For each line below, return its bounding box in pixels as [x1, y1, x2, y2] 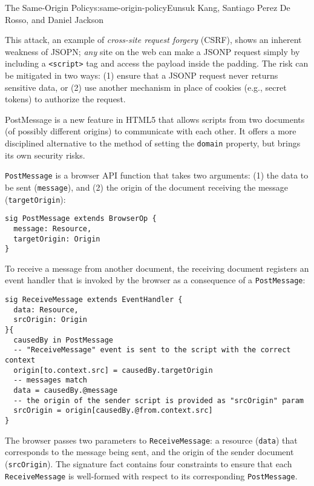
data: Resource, [13, 305, 79, 314]
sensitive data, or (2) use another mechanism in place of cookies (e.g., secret [5, 80, 287, 93]
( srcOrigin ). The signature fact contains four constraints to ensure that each [5, 457, 292, 470]
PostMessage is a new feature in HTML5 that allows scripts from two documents [5, 113, 305, 125]
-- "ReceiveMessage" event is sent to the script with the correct [13, 346, 291, 355]
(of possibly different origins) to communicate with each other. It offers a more [5, 125, 296, 137]
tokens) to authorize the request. [5, 93, 126, 105]
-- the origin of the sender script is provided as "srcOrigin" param [13, 396, 304, 405]
